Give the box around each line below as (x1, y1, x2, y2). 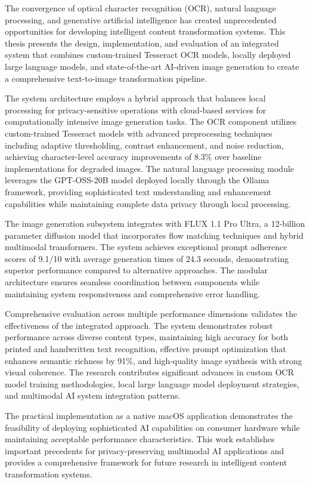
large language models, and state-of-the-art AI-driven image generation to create (5, 60, 299, 72)
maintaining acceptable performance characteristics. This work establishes (5, 433, 275, 445)
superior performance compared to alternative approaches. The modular (5, 264, 268, 276)
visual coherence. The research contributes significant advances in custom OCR (5, 366, 294, 378)
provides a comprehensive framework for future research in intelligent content (5, 456, 287, 468)
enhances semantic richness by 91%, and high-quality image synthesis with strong (5, 354, 302, 366)
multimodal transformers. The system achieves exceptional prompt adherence (5, 241, 287, 253)
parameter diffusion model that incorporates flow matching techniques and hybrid (5, 229, 303, 241)
